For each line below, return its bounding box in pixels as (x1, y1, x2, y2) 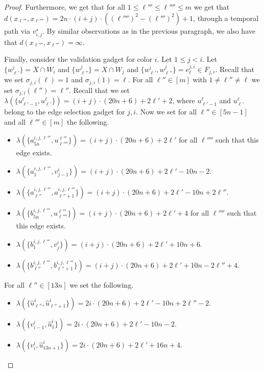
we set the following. (69, 279, 134, 290)
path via (4, 25, 30, 36)
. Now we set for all (136, 106, 197, 117)
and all (4, 116, 26, 127)
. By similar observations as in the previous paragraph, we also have (42, 25, 255, 36)
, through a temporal (193, 12, 259, 23)
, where (172, 95, 195, 106)
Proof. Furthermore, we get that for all (4, 2, 126, 12)
